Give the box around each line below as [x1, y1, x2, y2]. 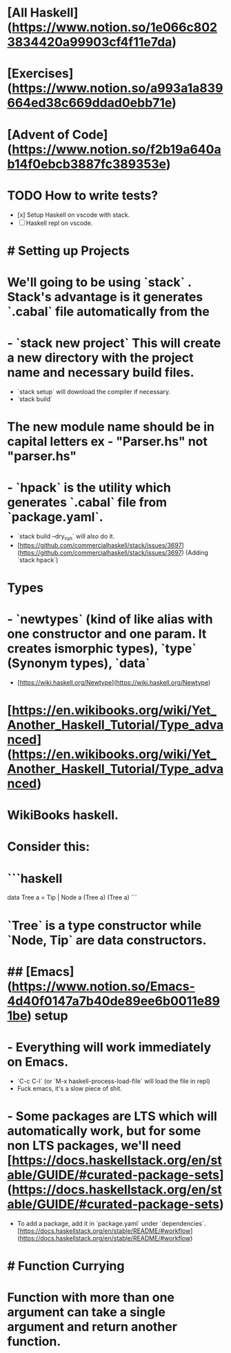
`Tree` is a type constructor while [7, 917, 202, 933]
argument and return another [7, 1318, 178, 1334]
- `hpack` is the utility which [7, 480, 171, 496]
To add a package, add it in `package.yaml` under [17, 1219, 159, 1227]
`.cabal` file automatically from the [7, 304, 210, 319]
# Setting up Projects [7, 243, 130, 258]
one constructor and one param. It [7, 626, 207, 642]
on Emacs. [7, 1054, 69, 1069]
